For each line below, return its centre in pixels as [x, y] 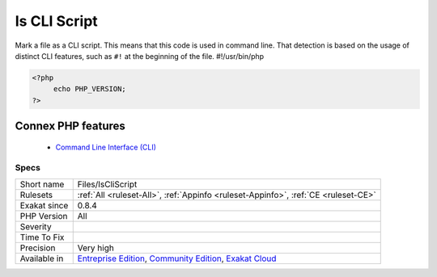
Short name [42, 184]
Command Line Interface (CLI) [106, 147]
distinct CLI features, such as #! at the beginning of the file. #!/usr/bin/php [140, 56]
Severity [36, 226]
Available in [42, 258]
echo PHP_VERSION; [90, 89]
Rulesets [36, 195]
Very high [96, 248]
